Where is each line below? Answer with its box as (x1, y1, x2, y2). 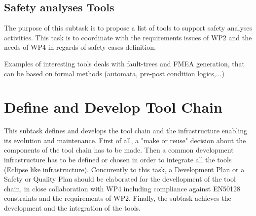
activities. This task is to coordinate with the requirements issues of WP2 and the (4, 32, 252, 42)
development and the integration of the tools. (4, 203, 141, 213)
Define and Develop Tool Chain (4, 97, 222, 117)
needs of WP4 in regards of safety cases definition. (4, 42, 156, 52)
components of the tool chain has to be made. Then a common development (4, 145, 234, 155)
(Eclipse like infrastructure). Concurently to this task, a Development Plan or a (4, 164, 245, 174)
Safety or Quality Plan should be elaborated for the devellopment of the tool (4, 174, 236, 184)
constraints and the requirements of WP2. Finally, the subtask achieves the (4, 193, 231, 203)
